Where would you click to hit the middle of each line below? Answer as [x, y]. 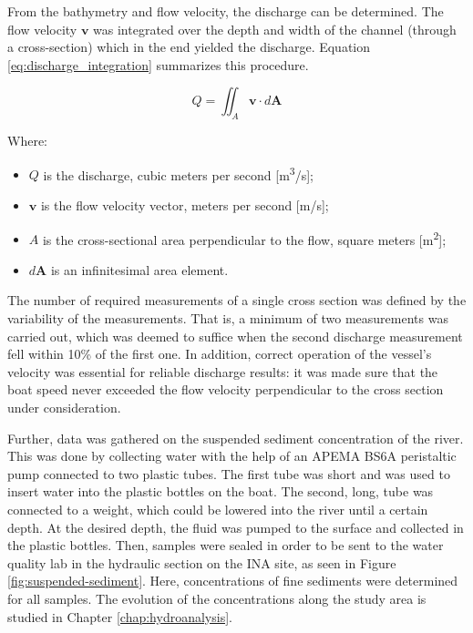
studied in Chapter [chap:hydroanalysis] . [120, 616]
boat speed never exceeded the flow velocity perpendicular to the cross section [226, 389]
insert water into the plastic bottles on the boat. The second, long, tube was [221, 491]
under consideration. [64, 408]
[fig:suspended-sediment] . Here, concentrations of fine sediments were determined [233, 581]
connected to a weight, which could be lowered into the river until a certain [218, 509]
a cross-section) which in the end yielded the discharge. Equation [189, 47]
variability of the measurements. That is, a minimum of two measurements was [228, 318]
